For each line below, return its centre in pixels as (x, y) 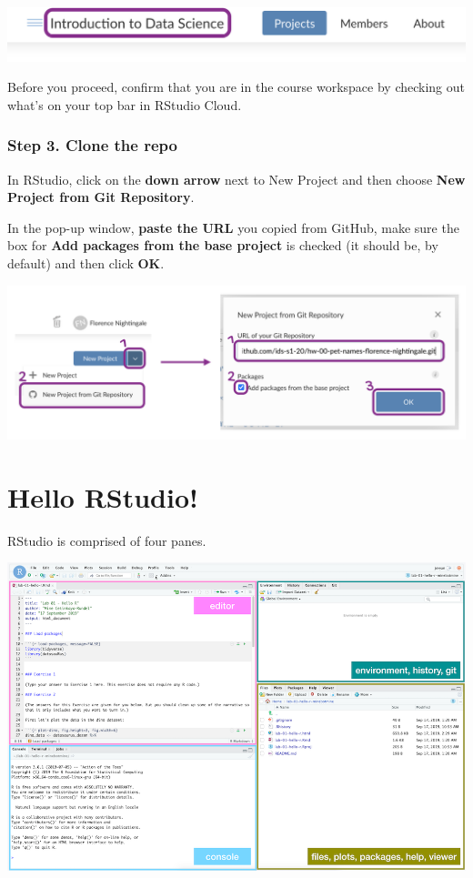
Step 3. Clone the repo (92, 145)
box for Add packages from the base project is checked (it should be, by (223, 245)
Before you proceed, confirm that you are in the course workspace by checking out (236, 87)
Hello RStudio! (103, 496)
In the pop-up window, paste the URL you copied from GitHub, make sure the (233, 227)
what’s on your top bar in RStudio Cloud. (125, 104)
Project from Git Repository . (101, 197)
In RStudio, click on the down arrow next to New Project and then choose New (236, 179)
